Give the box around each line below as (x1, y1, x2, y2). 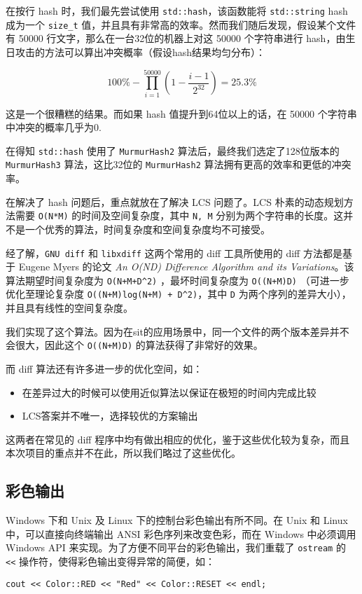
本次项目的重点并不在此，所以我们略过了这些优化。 (6, 445, 241, 460)
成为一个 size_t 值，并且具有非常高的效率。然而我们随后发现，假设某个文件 (6, 17, 356, 32)
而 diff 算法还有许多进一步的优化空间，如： (6, 361, 203, 375)
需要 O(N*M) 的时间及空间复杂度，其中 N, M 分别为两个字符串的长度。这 (15, 208, 344, 223)
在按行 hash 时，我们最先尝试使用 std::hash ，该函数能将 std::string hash (6, 4, 348, 18)
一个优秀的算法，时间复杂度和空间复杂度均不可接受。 (25, 221, 270, 236)
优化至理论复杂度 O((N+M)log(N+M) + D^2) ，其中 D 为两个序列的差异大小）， (6, 286, 351, 301)
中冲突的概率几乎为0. (6, 120, 102, 134)
